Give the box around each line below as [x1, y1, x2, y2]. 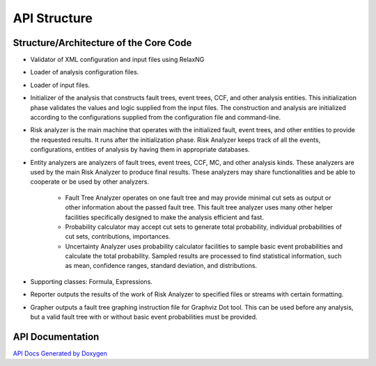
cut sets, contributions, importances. [65, 232, 171, 241]
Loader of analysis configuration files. [30, 68, 139, 77]
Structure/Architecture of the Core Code [13, 37, 192, 49]
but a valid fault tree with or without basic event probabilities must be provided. [30, 313, 258, 321]
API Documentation [13, 331, 100, 342]
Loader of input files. [30, 81, 91, 89]
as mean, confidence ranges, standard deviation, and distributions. [65, 262, 258, 270]
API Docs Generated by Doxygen [13, 349, 107, 358]
